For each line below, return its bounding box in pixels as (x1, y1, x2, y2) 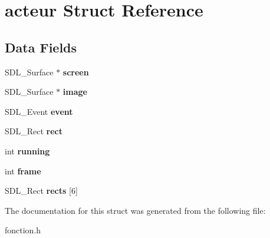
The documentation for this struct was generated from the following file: (5, 204, 266, 216)
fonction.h (5, 224, 41, 236)
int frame (5, 164, 41, 177)
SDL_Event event (5, 105, 73, 117)
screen (62, 65, 89, 78)
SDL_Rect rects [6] (5, 184, 78, 197)
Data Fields (5, 38, 77, 56)
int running (5, 144, 50, 157)
